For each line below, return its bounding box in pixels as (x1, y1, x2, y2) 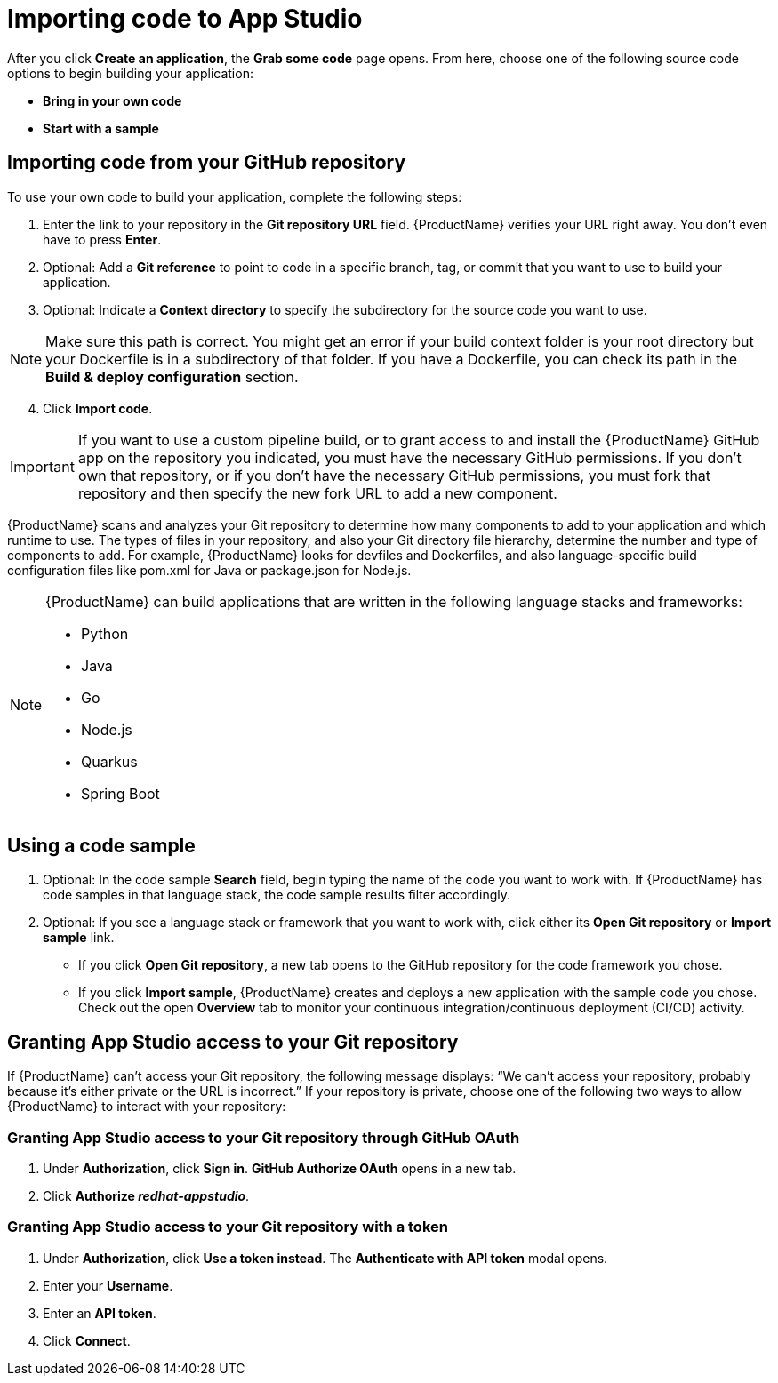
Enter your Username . (43, 1277, 173, 1293)
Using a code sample (7, 835, 196, 858)
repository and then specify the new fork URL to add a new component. (77, 484, 557, 502)
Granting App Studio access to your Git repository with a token (7, 1218, 448, 1236)
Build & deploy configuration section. (45, 367, 299, 386)
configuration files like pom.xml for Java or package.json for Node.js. (7, 562, 412, 578)
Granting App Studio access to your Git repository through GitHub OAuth (7, 1128, 520, 1147)
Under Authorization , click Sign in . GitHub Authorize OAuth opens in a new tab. (43, 1161, 517, 1177)
